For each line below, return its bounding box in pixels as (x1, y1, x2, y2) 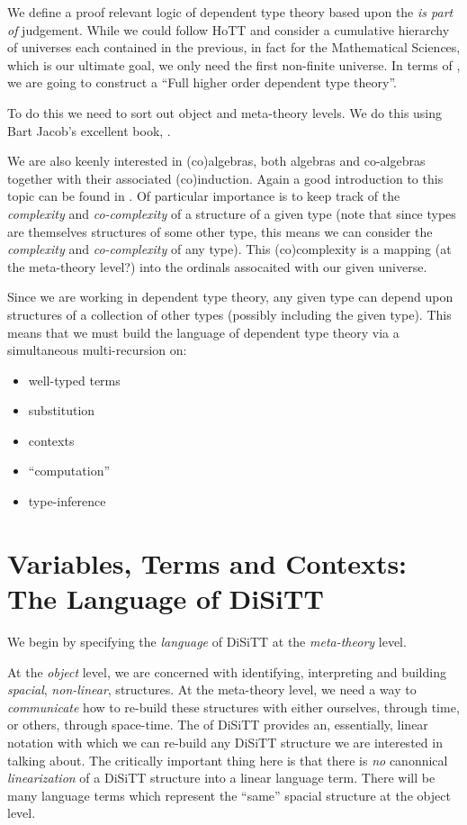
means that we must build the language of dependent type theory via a (7, 322, 400, 341)
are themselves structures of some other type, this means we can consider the (7, 222, 433, 240)
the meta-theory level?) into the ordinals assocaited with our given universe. (7, 257, 427, 276)
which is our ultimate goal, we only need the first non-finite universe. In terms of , (7, 55, 461, 74)
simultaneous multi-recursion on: (7, 340, 187, 359)
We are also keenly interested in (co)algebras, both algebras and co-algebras (7, 151, 426, 170)
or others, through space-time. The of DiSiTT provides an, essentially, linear (7, 715, 428, 734)
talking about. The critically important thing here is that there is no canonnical (7, 750, 448, 769)
